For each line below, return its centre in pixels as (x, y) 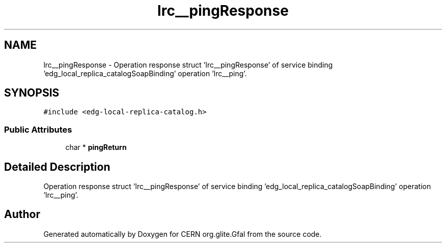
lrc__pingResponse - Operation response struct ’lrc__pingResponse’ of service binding (188, 65)
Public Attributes (38, 129)
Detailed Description (57, 167)
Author (22, 214)
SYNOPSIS (32, 93)
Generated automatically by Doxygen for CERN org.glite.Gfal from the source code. (183, 234)
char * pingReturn (96, 147)
